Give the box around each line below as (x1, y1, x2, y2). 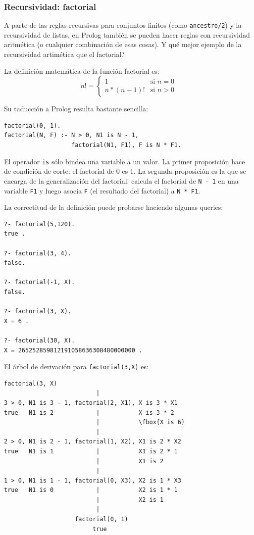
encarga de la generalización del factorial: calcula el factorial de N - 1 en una (4, 175, 239, 186)
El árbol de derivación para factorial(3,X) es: (4, 361, 149, 372)
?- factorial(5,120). (4, 220, 75, 228)
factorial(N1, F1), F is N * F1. (71, 142, 181, 149)
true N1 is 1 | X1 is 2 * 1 (4, 447, 178, 455)
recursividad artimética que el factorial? (4, 49, 125, 59)
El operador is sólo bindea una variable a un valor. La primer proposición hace (4, 156, 245, 166)
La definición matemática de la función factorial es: (4, 65, 159, 76)
